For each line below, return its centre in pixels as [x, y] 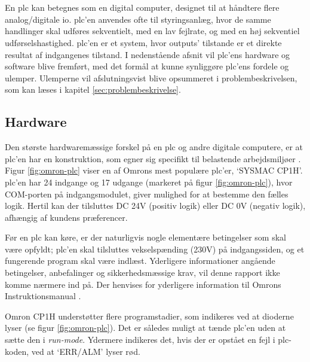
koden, [17, 351]
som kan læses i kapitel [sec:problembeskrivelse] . [93, 89]
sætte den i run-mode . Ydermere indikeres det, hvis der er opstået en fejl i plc [147, 340]
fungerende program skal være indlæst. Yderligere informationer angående [140, 261]
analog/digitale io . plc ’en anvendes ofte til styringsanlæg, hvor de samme [138, 19]
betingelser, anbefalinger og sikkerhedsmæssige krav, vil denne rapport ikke [142, 273]
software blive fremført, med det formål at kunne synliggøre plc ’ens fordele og [147, 66]
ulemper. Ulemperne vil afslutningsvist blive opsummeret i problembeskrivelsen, [151, 77]
